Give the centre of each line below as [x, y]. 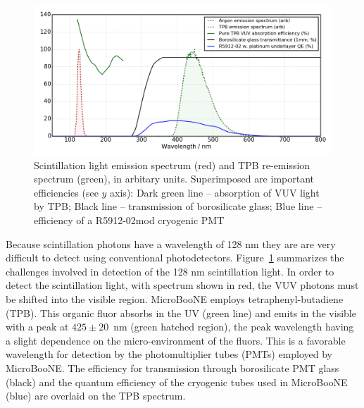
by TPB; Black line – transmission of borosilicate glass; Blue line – [178, 206]
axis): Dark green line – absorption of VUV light [215, 192]
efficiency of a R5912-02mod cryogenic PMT [129, 220]
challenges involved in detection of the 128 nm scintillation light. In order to [170, 271]
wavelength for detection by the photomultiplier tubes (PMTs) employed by [169, 354]
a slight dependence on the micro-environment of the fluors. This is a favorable [176, 340]
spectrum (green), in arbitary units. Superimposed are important [174, 179]
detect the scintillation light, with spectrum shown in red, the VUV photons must [182, 285]
